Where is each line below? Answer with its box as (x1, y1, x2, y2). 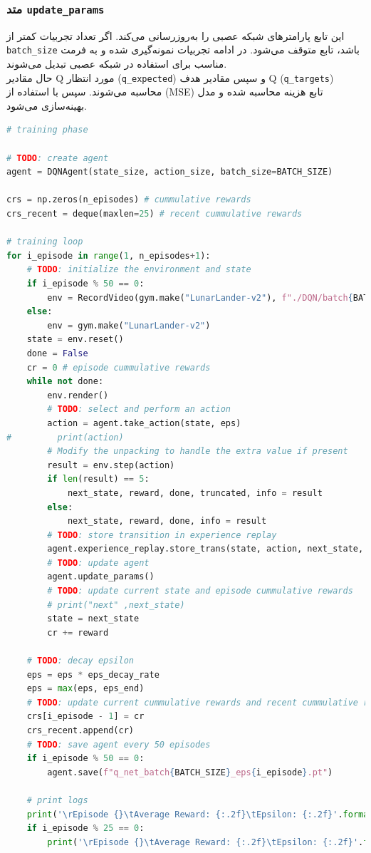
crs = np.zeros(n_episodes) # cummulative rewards (6, 195, 251, 205)
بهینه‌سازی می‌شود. (6, 98, 87, 113)
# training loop (6, 237, 83, 247)
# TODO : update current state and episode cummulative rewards (47, 586, 353, 596)
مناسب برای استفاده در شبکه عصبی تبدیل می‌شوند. (6, 56, 227, 71)
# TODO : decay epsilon (26, 656, 134, 666)
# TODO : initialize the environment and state (26, 264, 251, 275)
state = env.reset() (26, 334, 124, 345)
